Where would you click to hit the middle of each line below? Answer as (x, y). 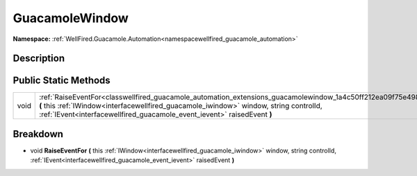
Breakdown (38, 134)
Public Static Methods (62, 81)
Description (39, 59)
